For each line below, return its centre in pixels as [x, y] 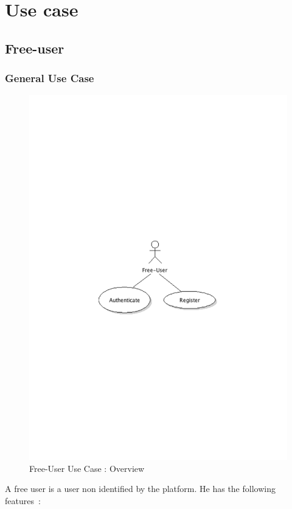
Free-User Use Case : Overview [87, 468]
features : [23, 501]
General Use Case [50, 78]
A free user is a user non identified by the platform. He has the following [140, 489]
